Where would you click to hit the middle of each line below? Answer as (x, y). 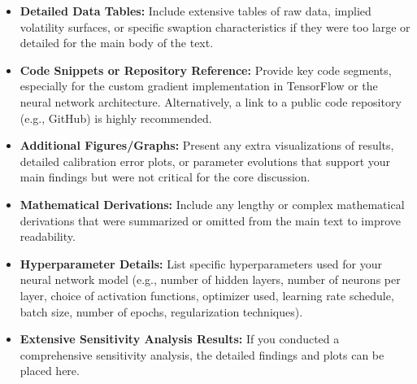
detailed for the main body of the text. (117, 43)
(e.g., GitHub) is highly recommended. (116, 118)
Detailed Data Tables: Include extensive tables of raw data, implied (195, 11)
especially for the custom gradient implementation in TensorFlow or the (199, 86)
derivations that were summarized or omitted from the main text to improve (210, 220)
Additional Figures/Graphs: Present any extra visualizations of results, (207, 145)
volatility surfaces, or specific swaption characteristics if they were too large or (215, 26)
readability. (48, 236)
